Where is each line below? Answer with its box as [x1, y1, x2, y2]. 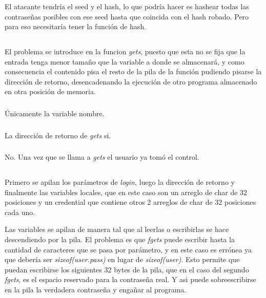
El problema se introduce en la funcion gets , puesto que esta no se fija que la [5, 46, 245, 57]
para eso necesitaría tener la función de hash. [5, 21, 147, 32]
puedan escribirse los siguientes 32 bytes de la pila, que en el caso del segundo [5, 264, 249, 274]
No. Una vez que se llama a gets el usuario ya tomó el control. [5, 152, 199, 162]
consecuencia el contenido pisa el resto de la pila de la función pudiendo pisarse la [5, 66, 262, 77]
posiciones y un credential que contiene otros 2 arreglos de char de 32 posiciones [5, 197, 256, 207]
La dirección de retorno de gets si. [5, 130, 111, 140]
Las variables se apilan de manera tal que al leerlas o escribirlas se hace [5, 224, 229, 235]
